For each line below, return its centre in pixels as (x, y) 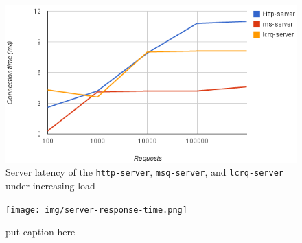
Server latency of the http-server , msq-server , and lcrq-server (144, 172)
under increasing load (50, 186)
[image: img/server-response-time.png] (96, 210)
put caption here (40, 232)
